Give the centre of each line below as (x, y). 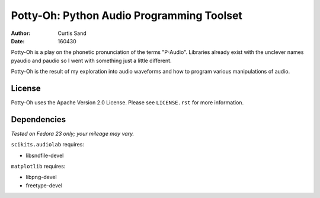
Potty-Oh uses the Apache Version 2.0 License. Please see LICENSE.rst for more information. (127, 103)
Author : (21, 33)
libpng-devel (41, 177)
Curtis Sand (72, 33)
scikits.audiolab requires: (47, 145)
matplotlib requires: (38, 167)
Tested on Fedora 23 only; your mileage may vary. (73, 133)
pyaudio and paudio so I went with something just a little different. (91, 60)
